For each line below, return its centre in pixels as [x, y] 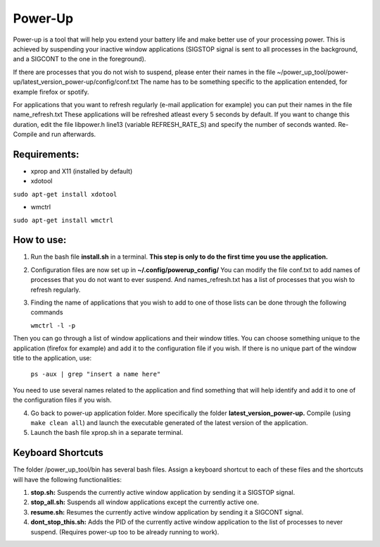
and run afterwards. [68, 135]
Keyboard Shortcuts [58, 453]
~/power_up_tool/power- [313, 72]
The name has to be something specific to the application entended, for [243, 82]
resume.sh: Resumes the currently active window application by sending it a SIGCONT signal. [167, 512]
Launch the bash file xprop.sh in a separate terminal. [107, 433]
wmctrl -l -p [53, 325]
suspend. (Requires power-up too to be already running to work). [125, 531]
